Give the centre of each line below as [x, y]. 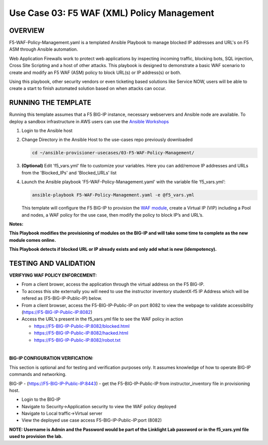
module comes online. [33, 240]
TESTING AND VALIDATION [52, 263]
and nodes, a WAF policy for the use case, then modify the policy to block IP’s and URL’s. [112, 215]
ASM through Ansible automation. [44, 49]
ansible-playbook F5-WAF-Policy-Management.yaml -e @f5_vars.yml [113, 195]
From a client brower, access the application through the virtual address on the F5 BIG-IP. [113, 284]
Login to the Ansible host [47, 131]
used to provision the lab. [36, 437]
